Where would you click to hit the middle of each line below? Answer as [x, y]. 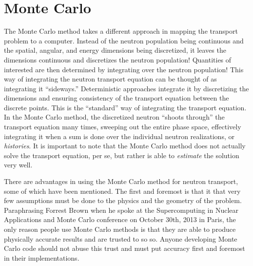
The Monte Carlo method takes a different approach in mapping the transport [121, 31]
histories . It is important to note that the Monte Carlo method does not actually [125, 146]
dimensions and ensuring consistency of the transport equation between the [117, 98]
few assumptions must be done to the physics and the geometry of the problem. [123, 200]
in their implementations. [42, 257]
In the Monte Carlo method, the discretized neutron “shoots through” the [114, 117]
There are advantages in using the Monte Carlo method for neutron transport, [121, 181]
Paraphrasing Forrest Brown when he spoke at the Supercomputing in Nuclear [121, 210]
